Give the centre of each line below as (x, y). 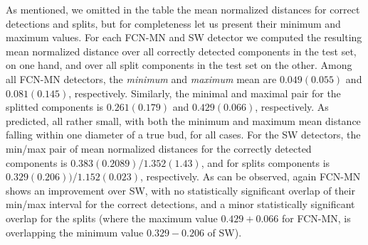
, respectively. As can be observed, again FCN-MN (251, 176)
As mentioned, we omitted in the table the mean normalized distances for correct (183, 9)
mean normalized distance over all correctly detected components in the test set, (181, 51)
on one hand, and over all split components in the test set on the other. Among (179, 65)
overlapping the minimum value (75, 232)
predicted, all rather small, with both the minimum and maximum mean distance (183, 120)
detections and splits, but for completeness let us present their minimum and (173, 23)
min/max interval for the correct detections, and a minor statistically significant (180, 204)
